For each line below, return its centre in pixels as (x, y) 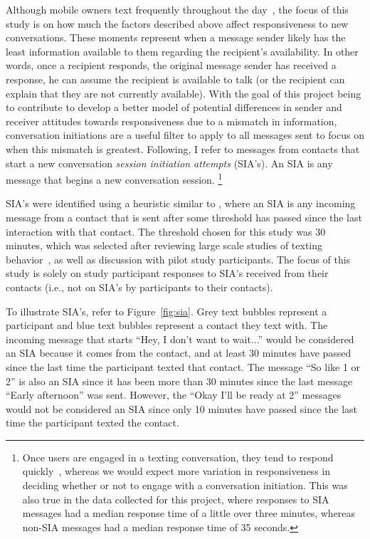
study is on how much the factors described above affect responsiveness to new (177, 23)
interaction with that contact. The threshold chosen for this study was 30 (166, 231)
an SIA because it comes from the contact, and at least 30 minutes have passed (179, 353)
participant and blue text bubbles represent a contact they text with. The (167, 325)
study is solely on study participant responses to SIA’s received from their (167, 273)
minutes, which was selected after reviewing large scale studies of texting (164, 245)
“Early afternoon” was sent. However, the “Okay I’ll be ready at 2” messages (174, 395)
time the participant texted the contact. (92, 423)
